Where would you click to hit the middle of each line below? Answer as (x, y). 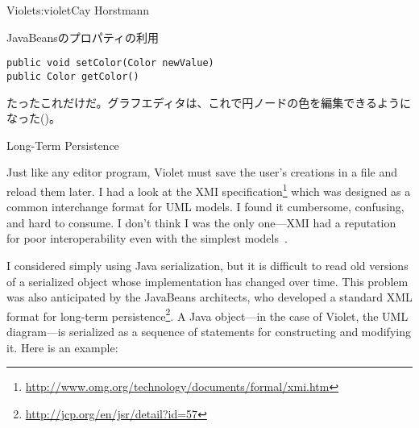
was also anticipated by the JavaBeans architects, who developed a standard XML (209, 297)
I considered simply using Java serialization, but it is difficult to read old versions (207, 265)
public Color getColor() (73, 76)
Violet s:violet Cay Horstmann (78, 10)
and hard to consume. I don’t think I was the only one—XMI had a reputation (201, 222)
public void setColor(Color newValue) (110, 63)
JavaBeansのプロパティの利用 (83, 37)
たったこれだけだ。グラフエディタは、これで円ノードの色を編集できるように (209, 102)
